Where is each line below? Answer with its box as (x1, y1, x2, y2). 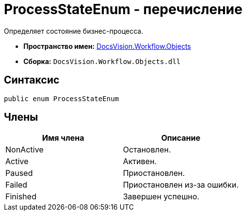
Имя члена (42, 133, 84, 143)
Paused (5, 168, 33, 178)
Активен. (123, 156, 157, 167)
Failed (5, 180, 27, 190)
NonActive (5, 145, 44, 155)
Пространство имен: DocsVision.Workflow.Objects (23, 42, 191, 50)
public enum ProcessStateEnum (4, 94, 119, 103)
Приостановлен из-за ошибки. (123, 180, 239, 190)
